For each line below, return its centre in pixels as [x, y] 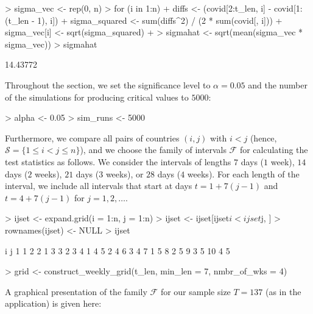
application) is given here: [53, 303]
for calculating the [274, 150]
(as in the [283, 291]
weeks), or [125, 173]
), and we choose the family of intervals [153, 150]
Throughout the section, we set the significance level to [108, 84]
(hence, [263, 137]
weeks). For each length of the [243, 173]
